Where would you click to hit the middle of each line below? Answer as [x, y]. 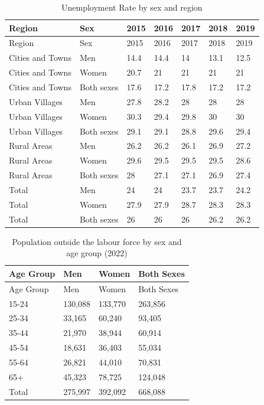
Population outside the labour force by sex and [97, 241]
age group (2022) [97, 253]
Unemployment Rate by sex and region [132, 7]
